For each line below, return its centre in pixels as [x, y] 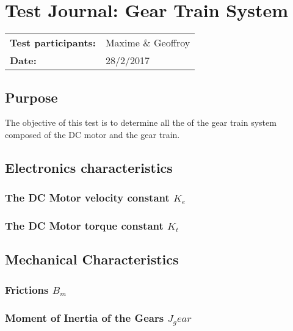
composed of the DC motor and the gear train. [92, 134]
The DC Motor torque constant [84, 226]
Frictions [27, 289]
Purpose [31, 97]
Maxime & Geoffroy [148, 43]
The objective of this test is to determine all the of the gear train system [141, 122]
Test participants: [53, 43]
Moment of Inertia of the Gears [85, 317]
